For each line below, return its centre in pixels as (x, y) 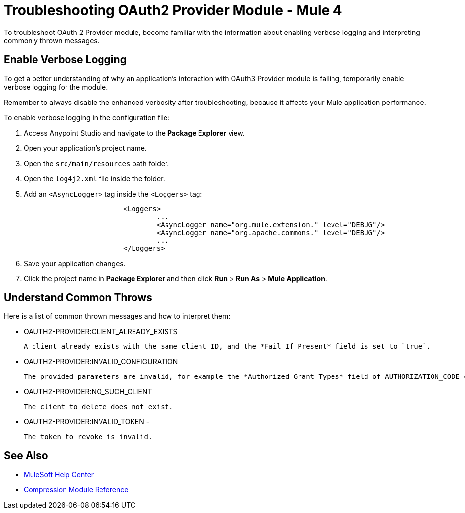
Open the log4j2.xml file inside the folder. (94, 178)
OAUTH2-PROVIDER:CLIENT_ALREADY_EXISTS (101, 332)
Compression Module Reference (76, 490)
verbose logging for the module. (56, 87)
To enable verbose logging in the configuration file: (87, 117)
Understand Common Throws (78, 298)
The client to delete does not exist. (99, 407)
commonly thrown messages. (52, 40)
